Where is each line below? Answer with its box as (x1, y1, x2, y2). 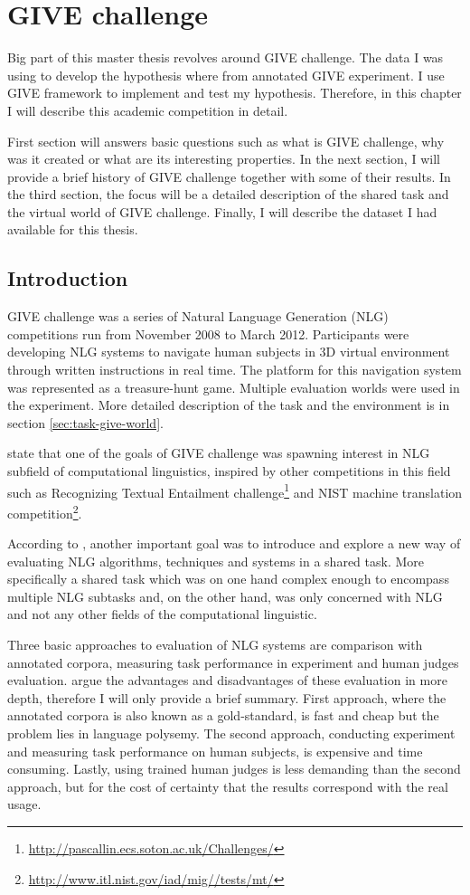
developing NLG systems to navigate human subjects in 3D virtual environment (7, 342, 450, 361)
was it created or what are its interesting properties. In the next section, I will (7, 149, 440, 168)
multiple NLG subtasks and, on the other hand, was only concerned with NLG (7, 586, 443, 605)
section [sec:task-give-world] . (7, 413, 164, 432)
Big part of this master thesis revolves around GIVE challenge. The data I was (7, 48, 444, 67)
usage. (7, 795, 42, 814)
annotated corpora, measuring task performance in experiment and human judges (7, 652, 459, 671)
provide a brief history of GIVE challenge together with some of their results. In (7, 167, 451, 186)
